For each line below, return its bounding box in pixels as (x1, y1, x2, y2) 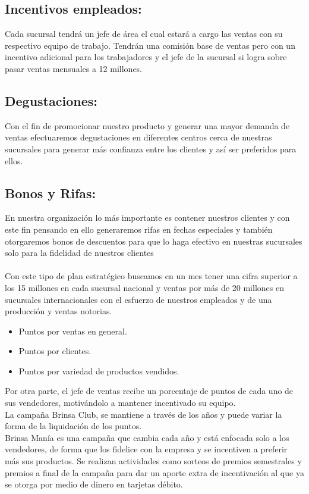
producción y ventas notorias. (5, 305, 112, 317)
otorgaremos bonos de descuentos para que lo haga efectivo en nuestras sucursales (5, 235, 302, 247)
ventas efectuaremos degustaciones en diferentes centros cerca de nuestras (5, 131, 272, 143)
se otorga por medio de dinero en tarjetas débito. (5, 478, 183, 490)
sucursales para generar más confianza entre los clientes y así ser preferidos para (5, 142, 297, 155)
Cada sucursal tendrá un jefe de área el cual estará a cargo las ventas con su (5, 27, 283, 40)
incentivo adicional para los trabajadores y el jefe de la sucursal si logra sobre (5, 51, 287, 63)
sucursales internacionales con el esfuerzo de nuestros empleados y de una (5, 293, 272, 305)
